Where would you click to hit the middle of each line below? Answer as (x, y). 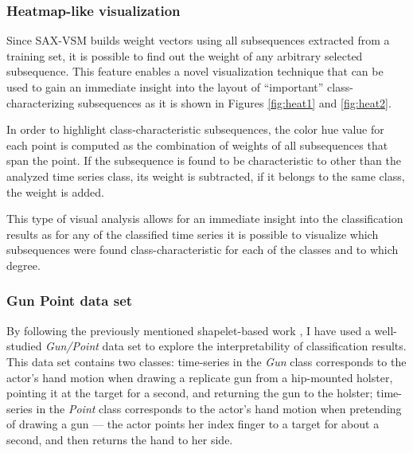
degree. (23, 265)
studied (24, 346)
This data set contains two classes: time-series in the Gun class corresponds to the (206, 361)
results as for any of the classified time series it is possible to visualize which (193, 234)
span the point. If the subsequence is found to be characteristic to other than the (204, 160)
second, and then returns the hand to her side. (120, 439)
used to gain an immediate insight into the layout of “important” (165, 87)
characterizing (41, 102)
